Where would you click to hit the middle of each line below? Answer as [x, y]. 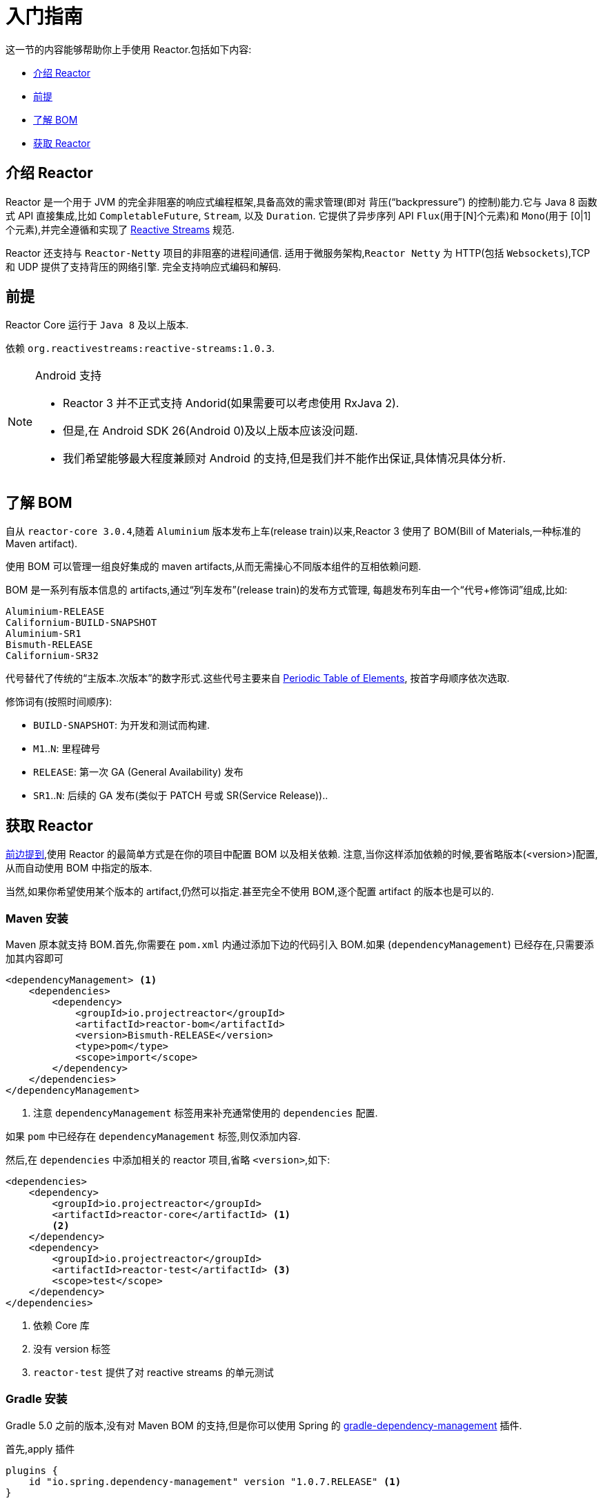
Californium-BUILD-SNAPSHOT [81, 623]
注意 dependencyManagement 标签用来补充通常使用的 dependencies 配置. [206, 1112]
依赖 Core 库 [61, 1325]
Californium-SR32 [52, 656]
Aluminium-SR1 [43, 634]
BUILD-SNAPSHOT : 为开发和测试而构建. [122, 725]
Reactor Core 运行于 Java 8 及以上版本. [97, 325]
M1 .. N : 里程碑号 [67, 749]
